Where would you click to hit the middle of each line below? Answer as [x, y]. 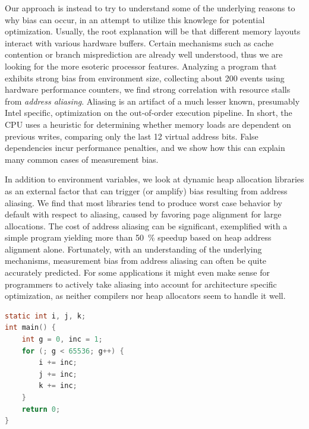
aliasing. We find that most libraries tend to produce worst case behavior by [144, 202]
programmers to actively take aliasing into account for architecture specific [141, 284]
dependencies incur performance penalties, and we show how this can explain [145, 148]
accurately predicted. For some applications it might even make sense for [137, 272]
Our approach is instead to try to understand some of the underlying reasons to [150, 8]
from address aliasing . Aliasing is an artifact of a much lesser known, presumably [152, 101]
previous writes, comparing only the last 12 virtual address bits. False [132, 136]
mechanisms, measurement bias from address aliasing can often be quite [136, 261]
